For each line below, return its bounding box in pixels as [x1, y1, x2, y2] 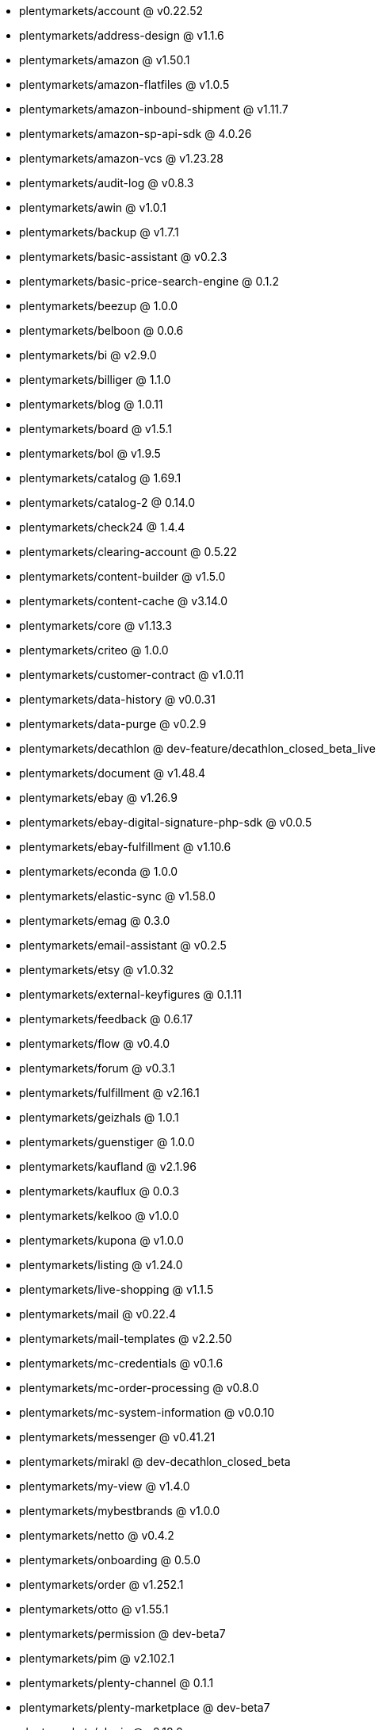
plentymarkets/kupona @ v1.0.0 [19, 1233, 184, 1247]
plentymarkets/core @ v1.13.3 [19, 619, 172, 632]
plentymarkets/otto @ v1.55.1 [19, 1602, 169, 1616]
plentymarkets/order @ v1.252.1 [19, 1578, 184, 1591]
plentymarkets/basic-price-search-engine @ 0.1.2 [19, 274, 280, 288]
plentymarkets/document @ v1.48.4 [19, 766, 206, 780]
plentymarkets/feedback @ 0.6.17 [19, 1012, 193, 1026]
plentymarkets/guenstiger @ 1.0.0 [19, 1135, 195, 1149]
